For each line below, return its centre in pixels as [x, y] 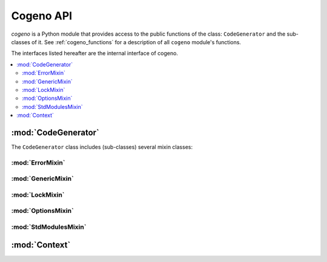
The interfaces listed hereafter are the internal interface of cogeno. [95, 53]
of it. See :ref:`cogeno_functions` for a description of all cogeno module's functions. [136, 42]
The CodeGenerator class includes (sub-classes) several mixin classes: [102, 147]
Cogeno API [42, 16]
